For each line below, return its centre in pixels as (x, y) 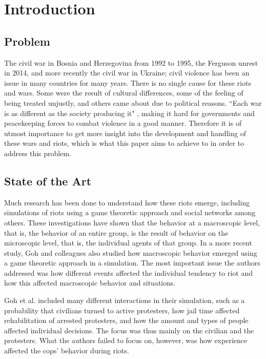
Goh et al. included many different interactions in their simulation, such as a (125, 300)
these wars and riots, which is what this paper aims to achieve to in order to (124, 143)
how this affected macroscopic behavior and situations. (90, 283)
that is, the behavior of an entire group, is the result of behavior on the (116, 232)
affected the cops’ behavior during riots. (67, 351)
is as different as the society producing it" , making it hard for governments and (129, 113)
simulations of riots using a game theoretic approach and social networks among (130, 212)
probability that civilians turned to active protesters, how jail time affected (122, 310)
